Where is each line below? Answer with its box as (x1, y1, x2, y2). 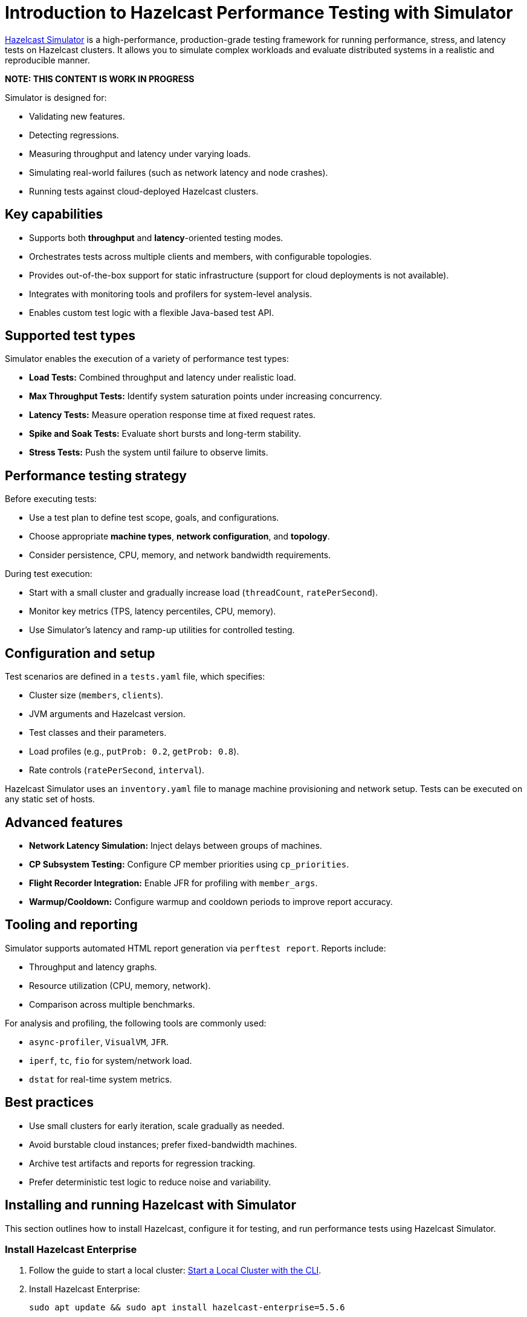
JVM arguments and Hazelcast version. (29, 709, 186, 720)
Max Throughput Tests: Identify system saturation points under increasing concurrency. (29, 391, 383, 402)
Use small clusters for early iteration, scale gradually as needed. (29, 1120, 285, 1131)
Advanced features (5, 814, 123, 830)
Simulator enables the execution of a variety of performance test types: (5, 353, 289, 364)
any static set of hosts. (5, 794, 95, 805)
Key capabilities (5, 207, 103, 222)
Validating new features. (29, 111, 125, 121)
